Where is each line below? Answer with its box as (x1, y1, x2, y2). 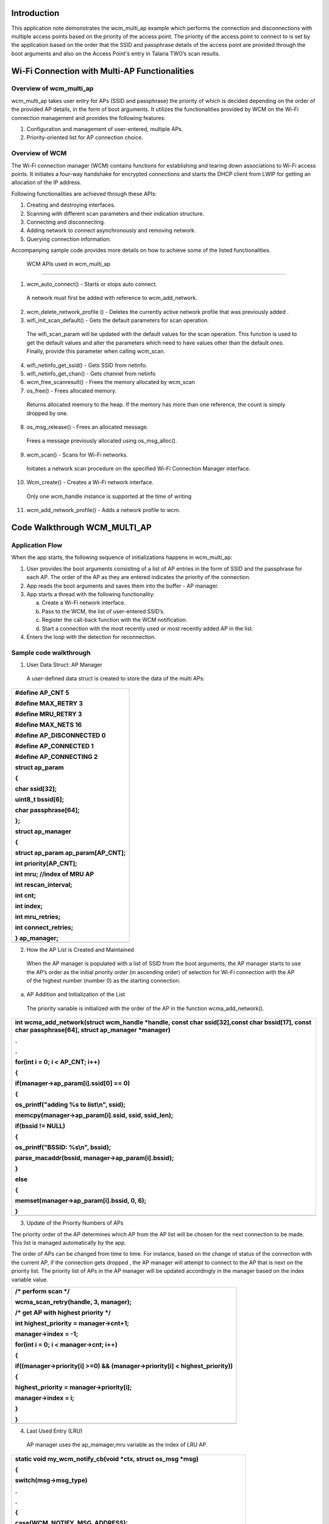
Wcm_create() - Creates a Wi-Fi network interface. (26, 479, 154, 486)
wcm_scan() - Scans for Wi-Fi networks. (26, 451, 128, 458)
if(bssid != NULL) (15, 1122, 66, 1130)
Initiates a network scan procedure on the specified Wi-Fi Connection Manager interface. (26, 465, 251, 472)
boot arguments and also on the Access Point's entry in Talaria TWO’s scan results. (11, 49, 221, 57)
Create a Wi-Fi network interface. (41, 599, 126, 607)
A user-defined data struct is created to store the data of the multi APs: (26, 675, 205, 682)
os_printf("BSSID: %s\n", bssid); (15, 1143, 111, 1152)
